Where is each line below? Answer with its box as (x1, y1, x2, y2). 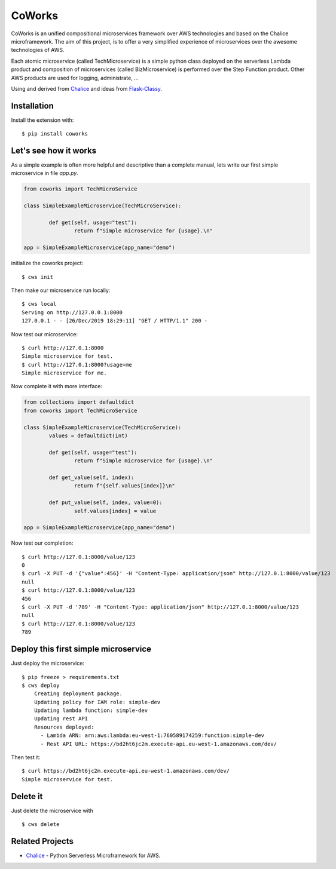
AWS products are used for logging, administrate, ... (11, 74, 139, 81)
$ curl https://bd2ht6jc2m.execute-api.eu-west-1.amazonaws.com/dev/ (22, 767, 230, 775)
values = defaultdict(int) (48, 432, 128, 439)
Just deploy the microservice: (11, 660, 85, 667)
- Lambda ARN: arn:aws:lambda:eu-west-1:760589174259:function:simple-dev (40, 732, 265, 739)
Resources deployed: (33, 723, 94, 730)
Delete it (11, 791, 43, 802)
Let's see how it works (11, 146, 97, 155)
